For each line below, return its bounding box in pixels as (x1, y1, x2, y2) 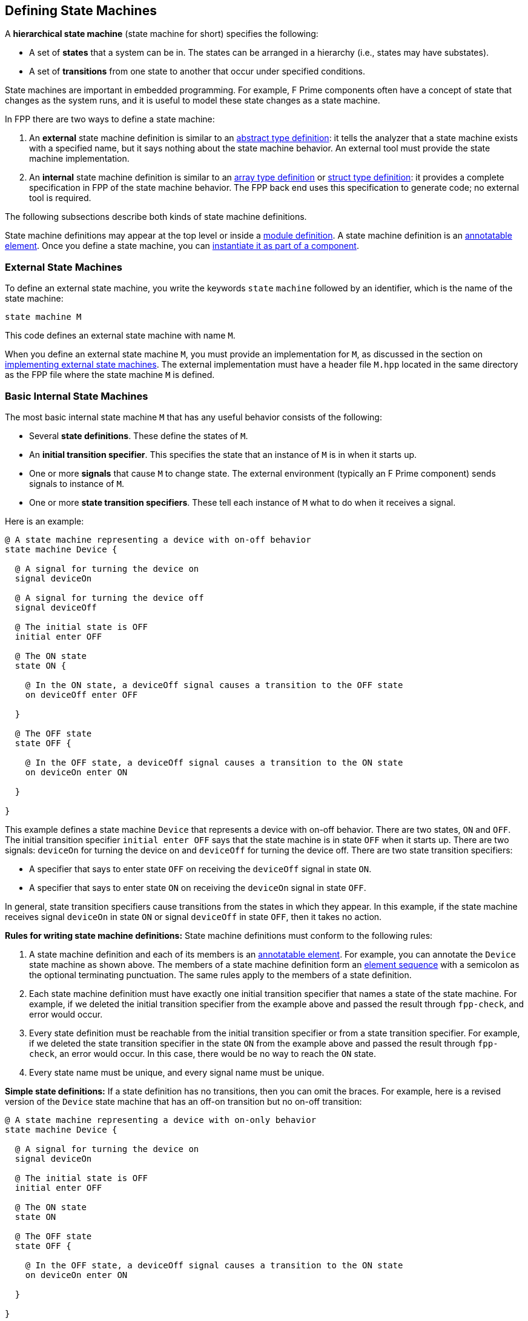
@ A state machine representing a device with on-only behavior (5, 1114, 317, 1125)
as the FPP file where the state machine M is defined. (5, 369, 215, 380)
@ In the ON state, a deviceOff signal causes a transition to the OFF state (25, 680, 403, 690)
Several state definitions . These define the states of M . (29, 430, 248, 441)
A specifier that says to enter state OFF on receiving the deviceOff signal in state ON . (29, 863, 372, 874)
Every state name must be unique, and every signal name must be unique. (29, 1067, 325, 1078)
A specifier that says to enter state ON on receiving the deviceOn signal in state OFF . (29, 882, 366, 893)
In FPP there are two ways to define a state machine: (5, 114, 215, 125)
